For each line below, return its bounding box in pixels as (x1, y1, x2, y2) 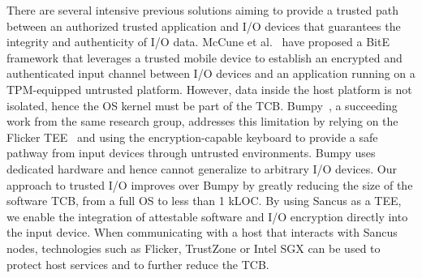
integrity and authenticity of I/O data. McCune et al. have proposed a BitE (6, 33, 390, 50)
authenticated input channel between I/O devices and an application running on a (6, 65, 416, 82)
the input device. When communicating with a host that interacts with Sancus (6, 224, 398, 241)
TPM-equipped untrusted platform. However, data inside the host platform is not (6, 80, 412, 97)
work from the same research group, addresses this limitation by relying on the (6, 113, 398, 130)
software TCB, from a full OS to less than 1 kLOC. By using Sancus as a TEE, (6, 192, 402, 209)
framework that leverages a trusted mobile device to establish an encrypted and (6, 49, 403, 66)
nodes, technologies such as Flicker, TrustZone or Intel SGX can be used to (6, 239, 381, 256)
